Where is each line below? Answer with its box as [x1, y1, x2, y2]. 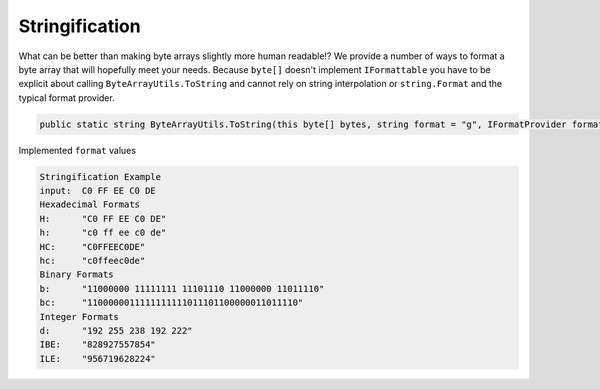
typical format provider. [18, 91, 115, 104]
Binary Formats [39, 269, 114, 280]
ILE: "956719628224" [39, 353, 157, 364]
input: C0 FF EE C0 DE [39, 185, 157, 197]
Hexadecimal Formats [39, 199, 140, 210]
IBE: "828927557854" [39, 339, 157, 350]
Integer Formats [39, 311, 120, 322]
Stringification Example [39, 171, 162, 182]
